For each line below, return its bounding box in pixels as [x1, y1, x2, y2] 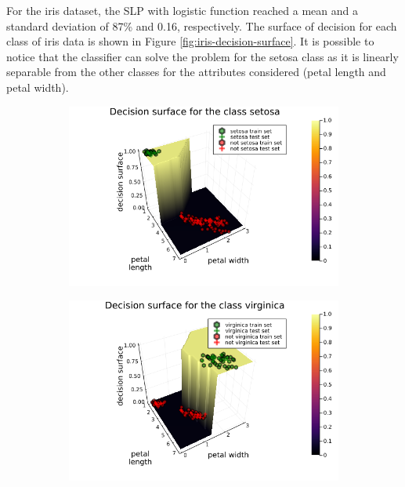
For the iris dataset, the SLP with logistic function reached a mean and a [6, 2, 358, 18]
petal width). [6, 78, 69, 95]
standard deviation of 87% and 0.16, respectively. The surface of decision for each [6, 17, 397, 34]
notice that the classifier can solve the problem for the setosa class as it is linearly [6, 48, 399, 64]
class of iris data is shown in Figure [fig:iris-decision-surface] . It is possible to [6, 33, 374, 49]
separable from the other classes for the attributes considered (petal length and [6, 64, 386, 80]
